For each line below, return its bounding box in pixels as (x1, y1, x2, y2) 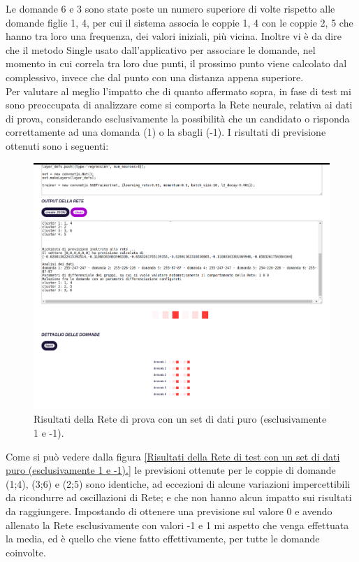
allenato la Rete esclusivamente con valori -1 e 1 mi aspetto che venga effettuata (6, 517, 349, 532)
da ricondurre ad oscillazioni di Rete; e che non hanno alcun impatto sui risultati (6, 490, 352, 505)
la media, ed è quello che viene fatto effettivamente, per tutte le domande (6, 531, 320, 546)
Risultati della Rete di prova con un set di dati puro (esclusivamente (34, 412, 327, 426)
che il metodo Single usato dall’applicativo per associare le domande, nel (6, 42, 316, 57)
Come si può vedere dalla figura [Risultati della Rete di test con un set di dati (6, 449, 340, 463)
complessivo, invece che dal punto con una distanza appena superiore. (6, 69, 304, 84)
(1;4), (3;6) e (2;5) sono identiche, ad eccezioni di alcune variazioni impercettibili (6, 476, 351, 491)
